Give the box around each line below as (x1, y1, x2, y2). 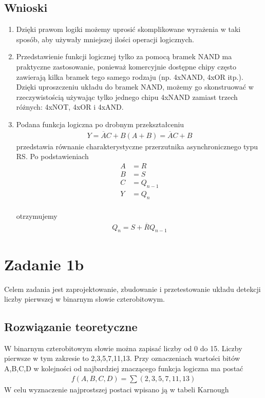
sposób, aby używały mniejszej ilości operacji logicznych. (16, 33, 194, 44)
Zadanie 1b (4, 253, 84, 274)
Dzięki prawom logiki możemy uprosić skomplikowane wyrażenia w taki (16, 24, 241, 34)
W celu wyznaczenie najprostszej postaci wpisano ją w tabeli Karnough (4, 384, 229, 394)
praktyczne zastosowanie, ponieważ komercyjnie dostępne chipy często (16, 61, 236, 72)
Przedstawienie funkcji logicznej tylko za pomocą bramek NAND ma (16, 51, 232, 62)
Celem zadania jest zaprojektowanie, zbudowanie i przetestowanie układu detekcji (4, 283, 261, 294)
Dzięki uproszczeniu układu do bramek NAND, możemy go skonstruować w (16, 81, 254, 92)
